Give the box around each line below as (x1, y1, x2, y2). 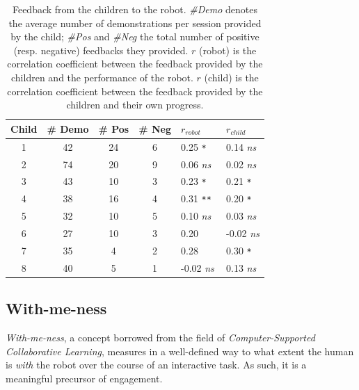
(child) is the (204, 70, 259, 84)
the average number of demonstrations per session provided (8, 15, 262, 30)
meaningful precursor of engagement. (6, 371, 163, 385)
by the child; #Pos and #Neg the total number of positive (10, 29, 260, 44)
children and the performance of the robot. (11, 70, 193, 84)
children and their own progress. (66, 97, 204, 112)
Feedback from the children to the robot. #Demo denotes (12, 2, 257, 16)
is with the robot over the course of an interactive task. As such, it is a (6, 357, 307, 372)
